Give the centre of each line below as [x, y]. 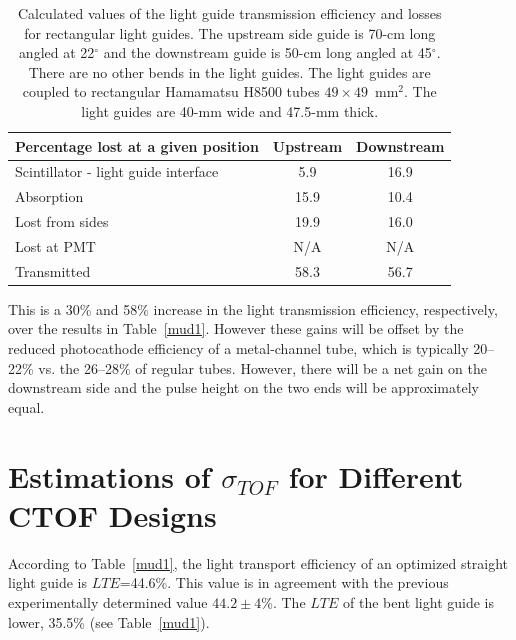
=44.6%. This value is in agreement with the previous [284, 582]
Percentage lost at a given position [137, 145]
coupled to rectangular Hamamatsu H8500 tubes [171, 91]
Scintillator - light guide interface [117, 171]
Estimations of [109, 475]
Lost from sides [62, 221]
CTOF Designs [112, 514]
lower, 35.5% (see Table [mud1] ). [109, 621]
